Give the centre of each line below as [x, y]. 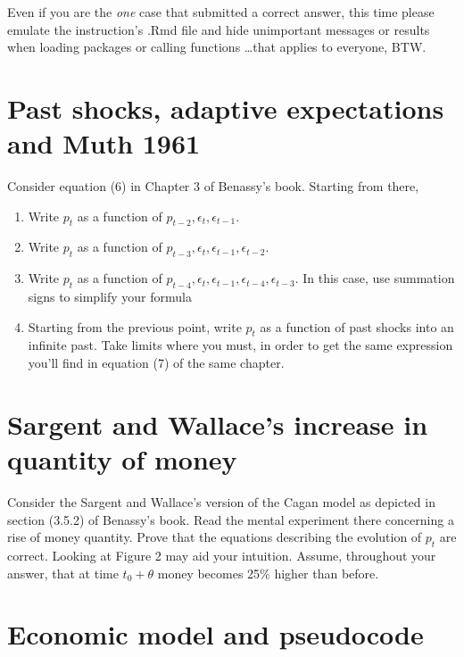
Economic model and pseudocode [215, 634]
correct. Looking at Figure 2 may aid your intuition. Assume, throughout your [222, 555]
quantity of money [122, 459]
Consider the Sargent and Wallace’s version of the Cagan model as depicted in [221, 501]
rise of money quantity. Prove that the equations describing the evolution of [215, 537]
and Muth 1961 [104, 143]
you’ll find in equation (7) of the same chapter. [156, 363]
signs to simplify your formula [110, 297]
